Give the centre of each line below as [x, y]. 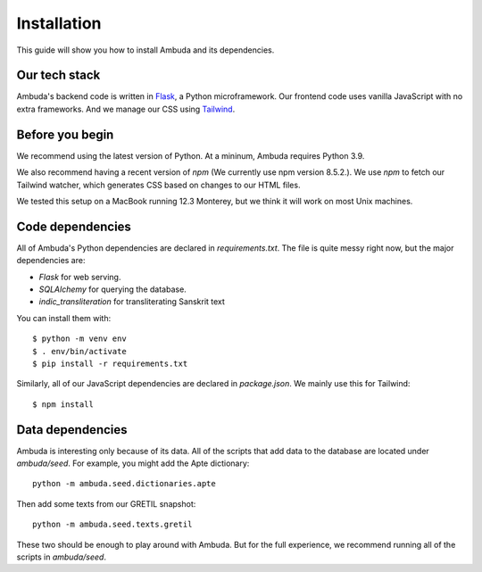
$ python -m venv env [79, 339]
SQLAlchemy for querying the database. [112, 289]
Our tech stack [58, 75]
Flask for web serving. [80, 277]
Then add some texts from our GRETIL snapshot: [106, 503]
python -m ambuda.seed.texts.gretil [112, 525]
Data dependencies [72, 430]
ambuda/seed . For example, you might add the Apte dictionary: [133, 463]
